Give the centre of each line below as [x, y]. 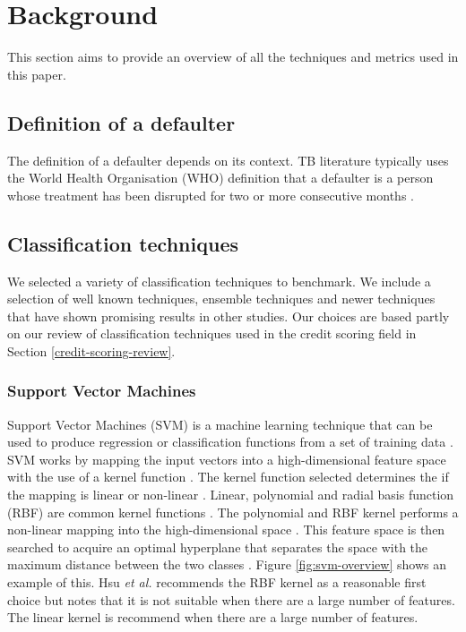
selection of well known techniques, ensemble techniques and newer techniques [221, 299]
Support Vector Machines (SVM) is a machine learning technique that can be [220, 424]
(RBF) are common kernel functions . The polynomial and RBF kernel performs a [233, 512]
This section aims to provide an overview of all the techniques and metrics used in [233, 57]
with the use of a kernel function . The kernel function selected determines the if [228, 477]
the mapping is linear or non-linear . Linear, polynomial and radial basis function [231, 495]
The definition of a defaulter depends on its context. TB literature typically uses [228, 160]
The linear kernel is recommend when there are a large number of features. [213, 617]
